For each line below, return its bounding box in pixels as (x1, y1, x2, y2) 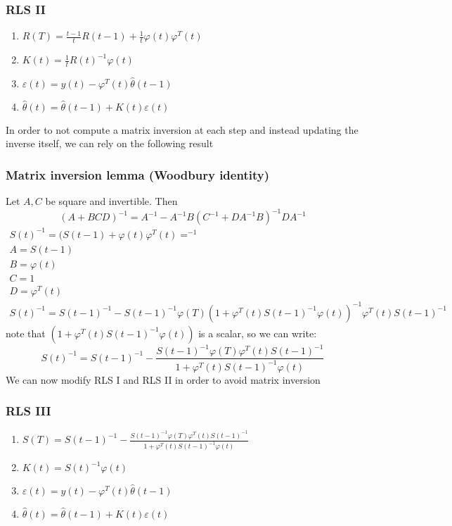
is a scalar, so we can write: (198, 325, 317, 340)
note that (6, 325, 46, 340)
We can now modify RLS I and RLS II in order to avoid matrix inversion (6, 372, 321, 387)
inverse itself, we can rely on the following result (6, 136, 214, 151)
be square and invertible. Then (45, 194, 178, 208)
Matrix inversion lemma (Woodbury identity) (6, 165, 269, 183)
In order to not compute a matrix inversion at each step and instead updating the (6, 122, 359, 137)
